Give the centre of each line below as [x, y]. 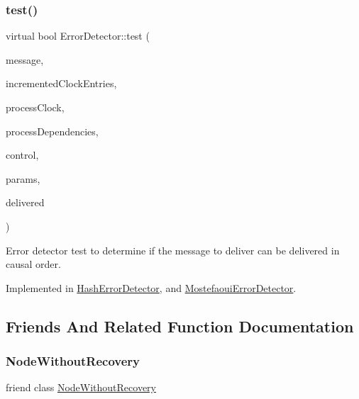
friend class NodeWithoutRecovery [81, 387]
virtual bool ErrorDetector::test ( [78, 36]
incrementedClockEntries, [61, 83]
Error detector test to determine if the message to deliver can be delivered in [173, 250]
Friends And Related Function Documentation [180, 326]
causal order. [33, 264]
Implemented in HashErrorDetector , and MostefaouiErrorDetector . [151, 287]
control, [22, 155]
